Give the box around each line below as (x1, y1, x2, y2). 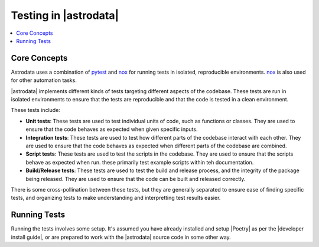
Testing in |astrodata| (11, 9, 119, 22)
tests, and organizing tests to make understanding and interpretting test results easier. (11, 195, 221, 202)
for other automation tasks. (11, 77, 77, 84)
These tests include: (11, 107, 60, 114)
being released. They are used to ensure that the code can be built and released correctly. (25, 175, 246, 182)
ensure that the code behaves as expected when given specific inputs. (25, 126, 198, 133)
